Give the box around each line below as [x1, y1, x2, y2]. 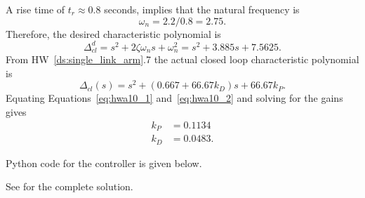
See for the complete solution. [6, 179, 133, 194]
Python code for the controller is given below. [6, 155, 202, 170]
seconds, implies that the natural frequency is [104, 2, 300, 16]
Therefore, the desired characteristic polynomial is [6, 26, 221, 41]
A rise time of [6, 2, 65, 16]
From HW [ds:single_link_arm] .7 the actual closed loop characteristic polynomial [6, 52, 359, 67]
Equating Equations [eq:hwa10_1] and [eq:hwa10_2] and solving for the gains [6, 91, 343, 105]
